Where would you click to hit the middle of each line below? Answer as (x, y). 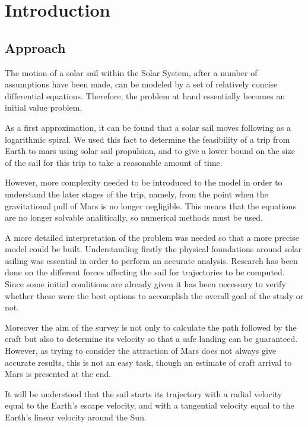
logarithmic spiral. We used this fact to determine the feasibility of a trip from (147, 139)
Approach (35, 47)
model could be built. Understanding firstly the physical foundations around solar (153, 249)
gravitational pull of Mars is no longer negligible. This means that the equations (150, 205)
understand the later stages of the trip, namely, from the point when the (136, 194)
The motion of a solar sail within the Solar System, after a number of (131, 72)
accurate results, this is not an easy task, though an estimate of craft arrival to (148, 362)
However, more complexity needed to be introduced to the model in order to (144, 182)
